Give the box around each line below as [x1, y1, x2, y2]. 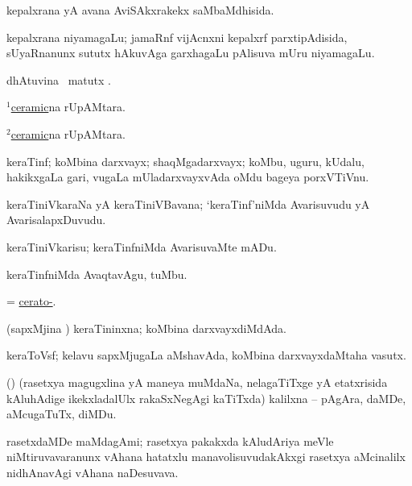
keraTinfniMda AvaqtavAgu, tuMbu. [6, 265, 187, 282]
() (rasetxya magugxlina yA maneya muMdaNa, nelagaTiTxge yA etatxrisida [6, 373, 388, 390]
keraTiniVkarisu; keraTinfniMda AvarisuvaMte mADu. [6, 238, 277, 255]
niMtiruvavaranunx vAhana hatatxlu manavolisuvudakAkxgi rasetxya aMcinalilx [6, 448, 406, 465]
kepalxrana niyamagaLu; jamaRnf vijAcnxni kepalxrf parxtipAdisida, [6, 28, 348, 45]
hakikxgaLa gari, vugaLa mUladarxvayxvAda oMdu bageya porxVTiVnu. [6, 168, 369, 185]
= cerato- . [6, 293, 56, 309]
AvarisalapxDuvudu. [6, 211, 106, 228]
